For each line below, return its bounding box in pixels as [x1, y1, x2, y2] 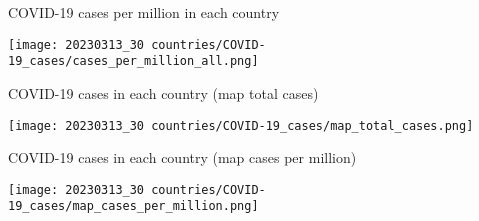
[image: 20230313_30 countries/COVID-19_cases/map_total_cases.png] [8, 118, 474, 133]
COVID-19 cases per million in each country [8, 2, 280, 22]
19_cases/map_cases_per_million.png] [8, 199, 259, 214]
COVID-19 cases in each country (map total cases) [8, 82, 319, 103]
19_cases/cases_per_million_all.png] [8, 54, 259, 69]
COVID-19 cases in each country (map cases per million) [8, 147, 357, 168]
